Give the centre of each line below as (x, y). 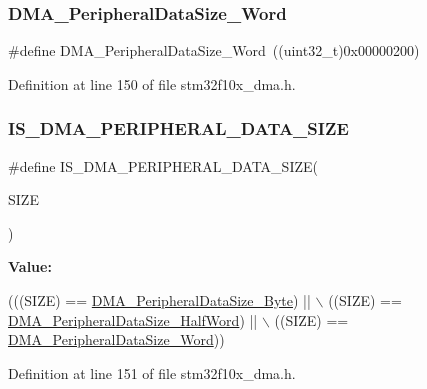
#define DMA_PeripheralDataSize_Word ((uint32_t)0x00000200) (214, 50)
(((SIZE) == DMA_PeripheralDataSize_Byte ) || (159, 300)
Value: (30, 266)
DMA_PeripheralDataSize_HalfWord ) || (133, 319)
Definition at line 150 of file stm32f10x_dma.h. (152, 83)
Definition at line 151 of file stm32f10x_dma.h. (152, 372)
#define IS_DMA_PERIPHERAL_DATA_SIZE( (163, 165)
